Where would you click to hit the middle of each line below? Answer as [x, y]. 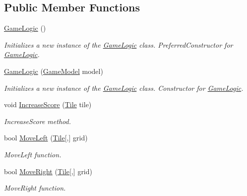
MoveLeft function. [33, 154]
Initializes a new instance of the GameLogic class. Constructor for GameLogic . [124, 88]
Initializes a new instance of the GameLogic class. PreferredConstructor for [119, 44]
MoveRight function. [35, 188]
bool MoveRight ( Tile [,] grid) [48, 171]
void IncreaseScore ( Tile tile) [48, 104]
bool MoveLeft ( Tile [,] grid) [46, 138]
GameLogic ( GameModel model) [54, 71]
